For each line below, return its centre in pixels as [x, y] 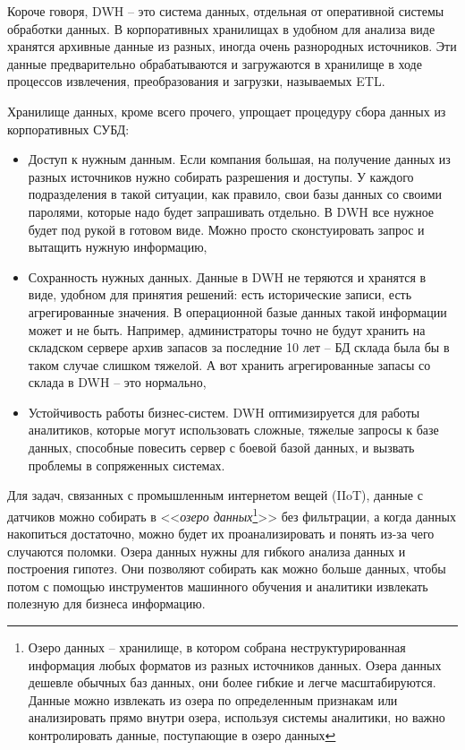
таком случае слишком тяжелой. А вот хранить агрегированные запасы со [229, 364]
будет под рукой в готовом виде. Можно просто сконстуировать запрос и [226, 229]
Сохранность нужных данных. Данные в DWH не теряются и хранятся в [227, 276]
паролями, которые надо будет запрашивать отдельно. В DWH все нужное [231, 211]
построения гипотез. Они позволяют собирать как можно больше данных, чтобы [227, 569]
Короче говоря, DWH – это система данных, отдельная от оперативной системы [226, 11]
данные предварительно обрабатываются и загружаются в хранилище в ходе [215, 63]
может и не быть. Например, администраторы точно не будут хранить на [227, 329]
